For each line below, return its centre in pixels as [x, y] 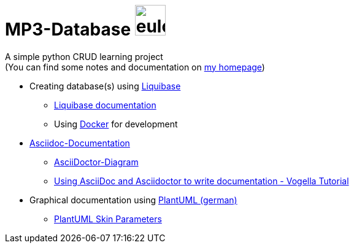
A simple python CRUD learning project [84, 56]
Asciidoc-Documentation [80, 143]
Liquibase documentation [105, 105]
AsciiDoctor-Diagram [96, 162]
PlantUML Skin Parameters [108, 219]
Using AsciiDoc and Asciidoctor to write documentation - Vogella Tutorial [202, 181]
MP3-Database [68, 29]
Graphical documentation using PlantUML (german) [133, 200]
